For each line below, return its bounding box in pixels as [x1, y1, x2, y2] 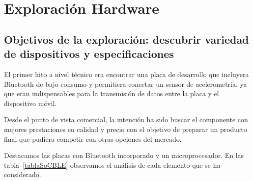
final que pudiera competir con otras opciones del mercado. [4, 133, 182, 144]
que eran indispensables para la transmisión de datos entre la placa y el [4, 88, 219, 99]
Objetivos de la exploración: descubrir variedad [4, 31, 249, 47]
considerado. [4, 169, 41, 180]
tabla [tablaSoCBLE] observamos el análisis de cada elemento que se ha [4, 159, 221, 170]
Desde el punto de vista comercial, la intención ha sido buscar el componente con [4, 114, 248, 125]
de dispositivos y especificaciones [4, 46, 174, 61]
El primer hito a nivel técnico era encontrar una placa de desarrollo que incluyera [4, 69, 249, 79]
